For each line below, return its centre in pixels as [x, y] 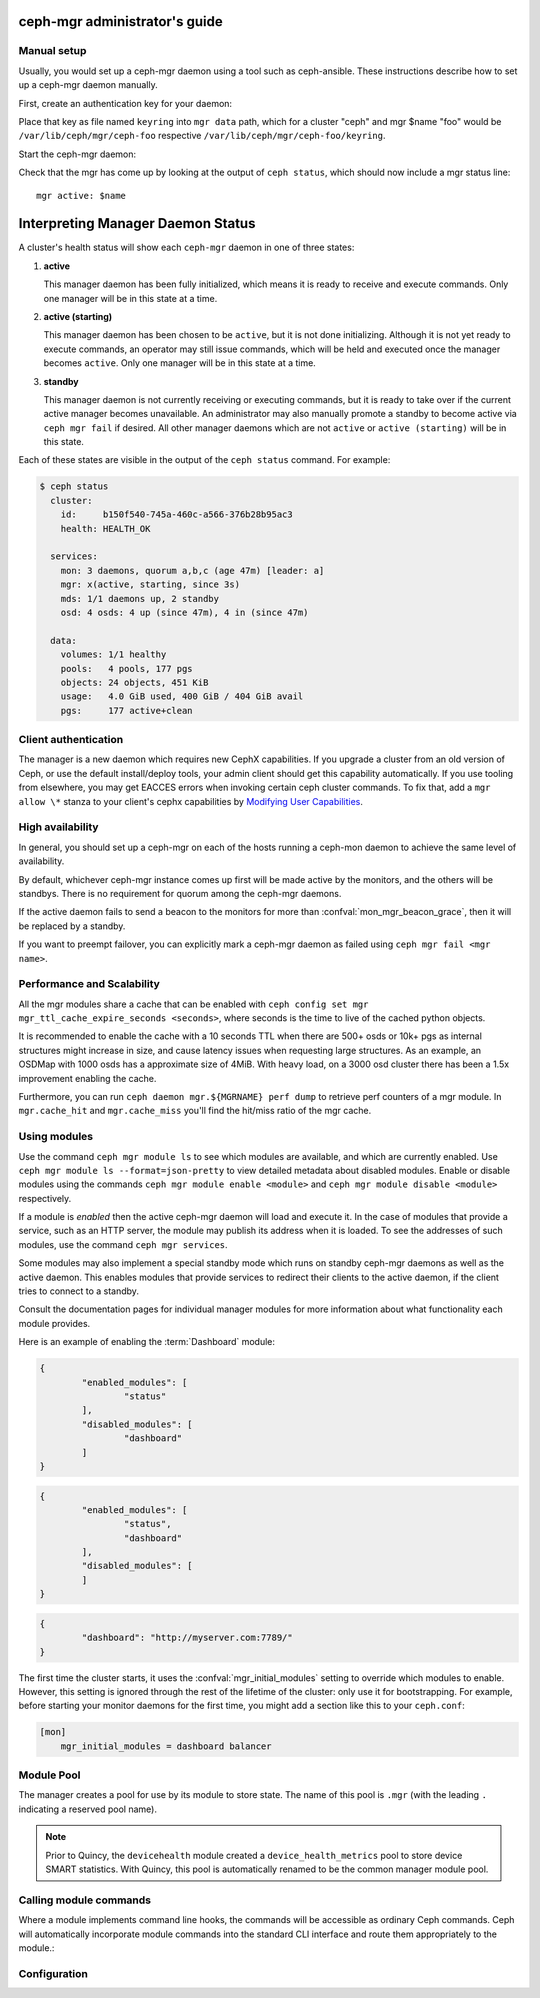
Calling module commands [85, 1900]
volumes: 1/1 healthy [113, 654]
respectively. [45, 1198]
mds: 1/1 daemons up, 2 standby [140, 598]
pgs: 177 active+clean [127, 710]
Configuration [53, 1973]
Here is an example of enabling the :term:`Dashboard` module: [146, 1342]
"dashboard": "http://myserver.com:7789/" [187, 1638]
